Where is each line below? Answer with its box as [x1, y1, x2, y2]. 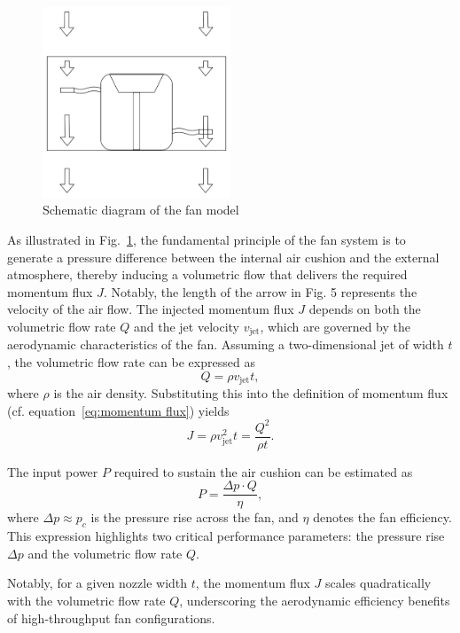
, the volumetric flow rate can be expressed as [7, 352, 255, 371]
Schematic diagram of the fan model [43, 200, 239, 219]
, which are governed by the [260, 316, 411, 335]
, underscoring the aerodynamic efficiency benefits [179, 590, 450, 609]
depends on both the [308, 300, 421, 318]
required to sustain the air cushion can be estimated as [113, 462, 413, 481]
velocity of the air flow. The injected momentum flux [7, 300, 294, 318]
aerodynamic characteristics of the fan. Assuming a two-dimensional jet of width [7, 335, 444, 354]
